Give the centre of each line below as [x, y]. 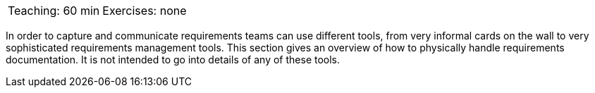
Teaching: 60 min [54, 11]
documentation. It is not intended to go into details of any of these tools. [173, 60]
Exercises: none [145, 11]
